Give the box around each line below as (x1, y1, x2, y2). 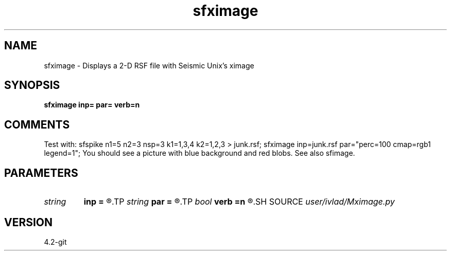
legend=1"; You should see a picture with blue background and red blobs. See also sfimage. (44, 149, 355, 158)
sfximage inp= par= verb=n (44, 100, 140, 110)
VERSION (4, 215, 53, 229)
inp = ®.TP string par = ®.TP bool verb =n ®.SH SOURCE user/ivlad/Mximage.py (83, 196, 395, 207)
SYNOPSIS (4, 79, 60, 92)
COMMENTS (4, 118, 70, 131)
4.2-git (44, 237, 67, 246)
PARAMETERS (4, 166, 78, 179)
